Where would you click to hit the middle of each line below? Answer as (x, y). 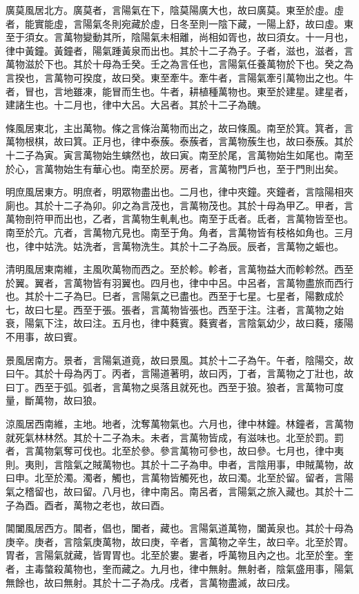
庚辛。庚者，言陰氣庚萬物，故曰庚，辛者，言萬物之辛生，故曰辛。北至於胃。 (179, 541)
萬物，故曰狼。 (68, 400)
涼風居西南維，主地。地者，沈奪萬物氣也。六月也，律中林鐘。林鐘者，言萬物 (179, 424)
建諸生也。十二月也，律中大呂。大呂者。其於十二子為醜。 (136, 105)
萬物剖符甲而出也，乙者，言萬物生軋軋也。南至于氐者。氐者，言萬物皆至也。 (179, 219)
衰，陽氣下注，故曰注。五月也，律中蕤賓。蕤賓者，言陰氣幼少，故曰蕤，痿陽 (179, 323)
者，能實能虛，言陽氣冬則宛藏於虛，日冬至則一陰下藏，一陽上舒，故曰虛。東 (179, 23)
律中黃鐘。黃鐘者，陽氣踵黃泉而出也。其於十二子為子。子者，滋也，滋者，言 (179, 50)
